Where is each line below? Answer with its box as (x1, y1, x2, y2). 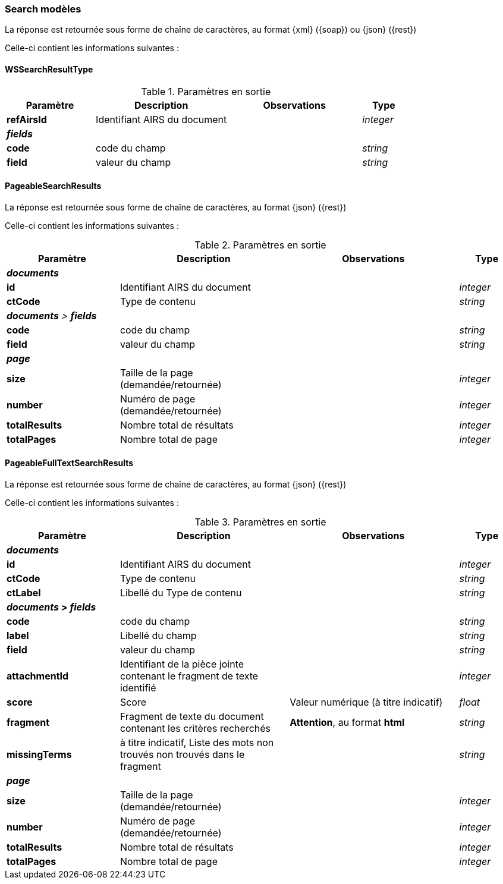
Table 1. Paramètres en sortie (141, 85, 271, 97)
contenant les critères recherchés (120, 722, 271, 735)
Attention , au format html (290, 716, 405, 729)
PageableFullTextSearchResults (5, 458, 134, 468)
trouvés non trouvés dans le (120, 748, 245, 761)
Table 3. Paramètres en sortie (194, 516, 326, 528)
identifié (120, 682, 156, 694)
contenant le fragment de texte (120, 670, 259, 682)
